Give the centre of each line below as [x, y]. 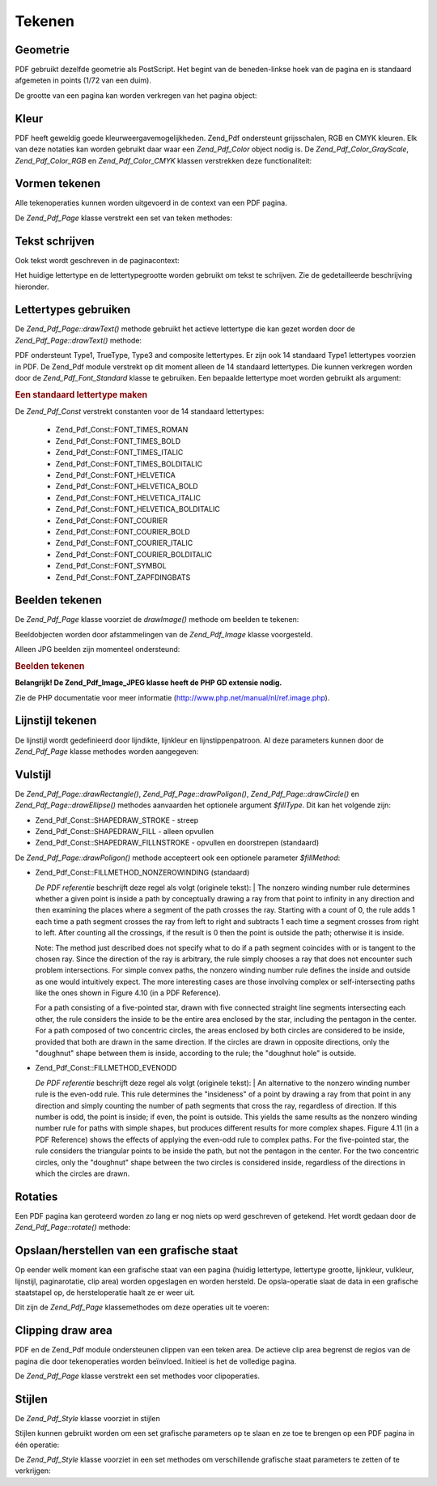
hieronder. [32, 287]
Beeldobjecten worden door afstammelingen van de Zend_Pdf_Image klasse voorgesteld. [164, 634]
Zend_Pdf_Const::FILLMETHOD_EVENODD [106, 1068]
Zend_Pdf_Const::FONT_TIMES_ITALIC [119, 453]
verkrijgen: [33, 1471]
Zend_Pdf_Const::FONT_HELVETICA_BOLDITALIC [138, 509]
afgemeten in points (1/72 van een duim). [83, 80]
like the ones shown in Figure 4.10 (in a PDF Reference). [128, 993]
